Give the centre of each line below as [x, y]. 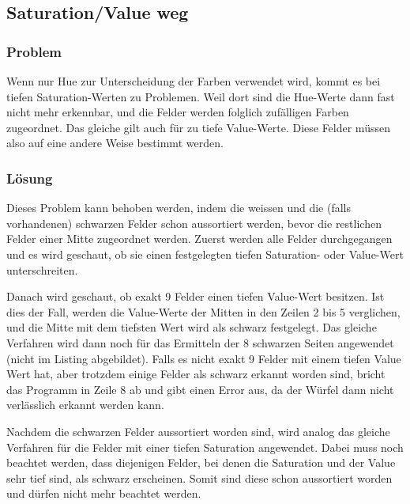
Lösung [30, 178]
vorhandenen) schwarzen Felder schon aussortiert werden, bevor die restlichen [194, 223]
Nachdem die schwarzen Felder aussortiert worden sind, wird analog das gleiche [198, 431]
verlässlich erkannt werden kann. [85, 405]
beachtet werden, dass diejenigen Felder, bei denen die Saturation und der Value [201, 462]
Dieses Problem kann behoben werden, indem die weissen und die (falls [179, 208]
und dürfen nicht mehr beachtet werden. [104, 493]
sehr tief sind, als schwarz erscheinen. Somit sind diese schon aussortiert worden [199, 477]
